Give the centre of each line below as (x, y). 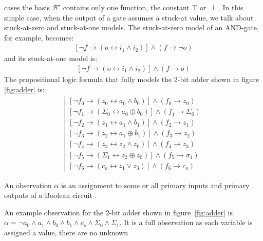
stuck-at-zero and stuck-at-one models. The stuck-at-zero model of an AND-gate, (131, 27)
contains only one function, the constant (126, 7)
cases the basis (27, 7)
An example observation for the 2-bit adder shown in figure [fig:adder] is (118, 212)
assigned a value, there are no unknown (66, 233)
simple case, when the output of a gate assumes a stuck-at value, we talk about (129, 17)
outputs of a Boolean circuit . (51, 195)
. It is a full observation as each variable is (186, 222)
